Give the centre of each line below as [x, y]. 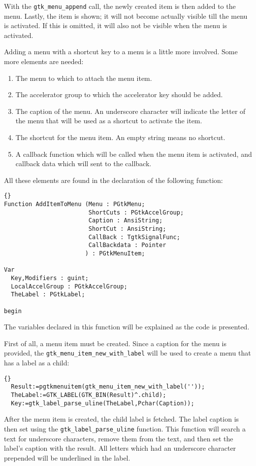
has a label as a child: [37, 363]
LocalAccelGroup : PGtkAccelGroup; [69, 286]
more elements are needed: [44, 61]
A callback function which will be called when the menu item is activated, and [134, 154]
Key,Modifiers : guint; [50, 278]
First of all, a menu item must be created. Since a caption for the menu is [115, 343]
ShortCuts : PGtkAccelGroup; [136, 212]
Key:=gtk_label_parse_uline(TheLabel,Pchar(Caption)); [103, 403]
